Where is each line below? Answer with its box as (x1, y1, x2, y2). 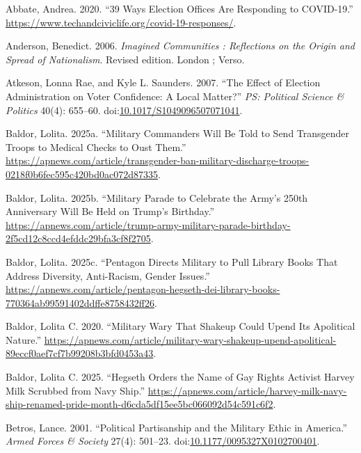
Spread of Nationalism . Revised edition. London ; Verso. (6, 51, 245, 66)
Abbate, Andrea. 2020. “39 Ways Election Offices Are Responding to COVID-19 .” (6, 1, 353, 15)
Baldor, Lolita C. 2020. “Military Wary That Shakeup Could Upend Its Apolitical (6, 319, 355, 333)
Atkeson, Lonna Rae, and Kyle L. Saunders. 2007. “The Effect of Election (6, 75, 321, 90)
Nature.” (6, 332, 41, 347)
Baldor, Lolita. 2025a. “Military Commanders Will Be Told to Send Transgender (6, 126, 350, 141)
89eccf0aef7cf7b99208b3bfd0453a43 (6, 346, 154, 360)
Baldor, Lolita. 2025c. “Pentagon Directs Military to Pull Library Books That (6, 254, 338, 269)
